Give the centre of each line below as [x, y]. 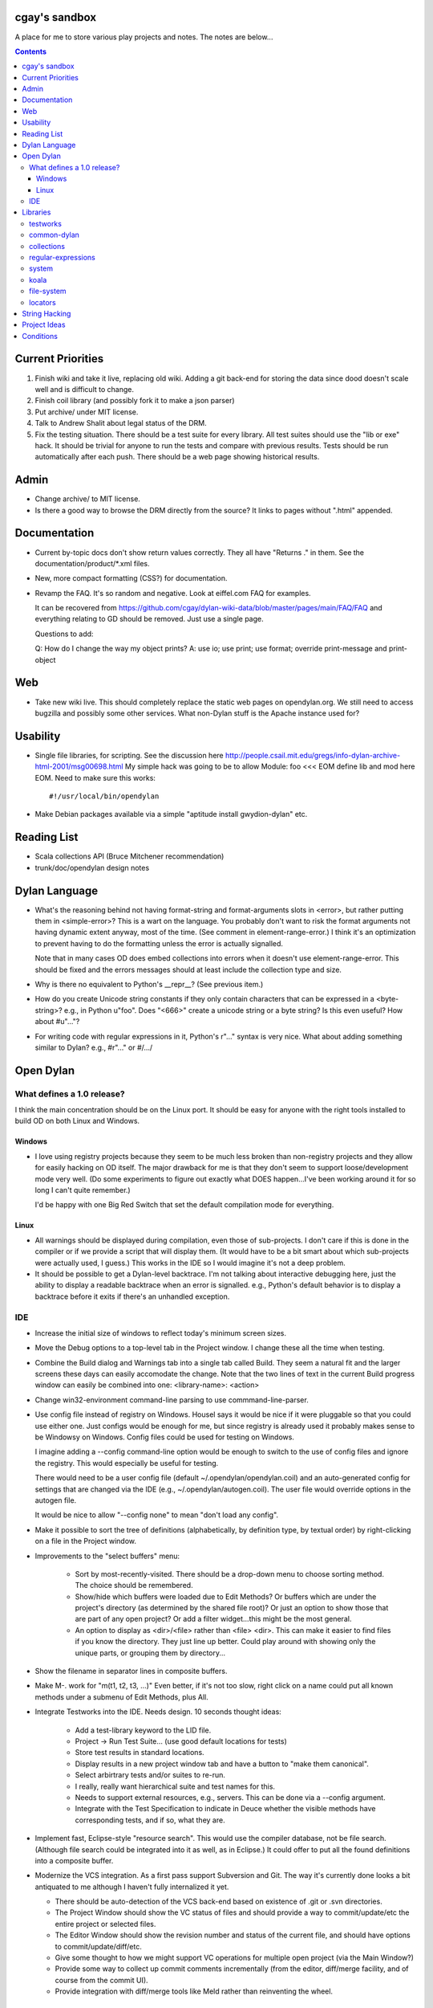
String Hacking [47, 313]
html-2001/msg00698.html [79, 766]
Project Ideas [44, 324]
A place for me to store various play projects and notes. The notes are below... [144, 37]
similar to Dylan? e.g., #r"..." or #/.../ [94, 1047]
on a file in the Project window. [85, 1541]
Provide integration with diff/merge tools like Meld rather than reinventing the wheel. [194, 1991]
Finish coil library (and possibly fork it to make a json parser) [135, 401]
